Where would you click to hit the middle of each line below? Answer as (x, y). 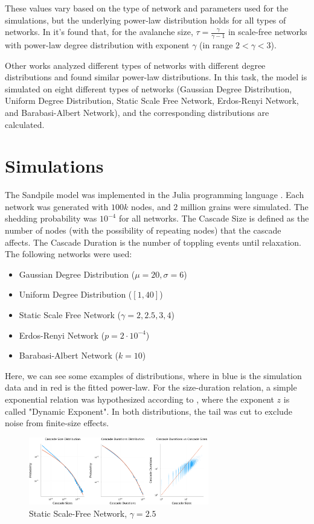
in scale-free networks (268, 32)
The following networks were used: (69, 254)
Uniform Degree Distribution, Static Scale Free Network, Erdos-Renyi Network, (152, 101)
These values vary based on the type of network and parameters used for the (147, 8)
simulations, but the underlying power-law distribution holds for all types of (146, 20)
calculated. (25, 124)
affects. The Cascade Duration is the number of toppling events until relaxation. (153, 242)
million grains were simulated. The (245, 206)
